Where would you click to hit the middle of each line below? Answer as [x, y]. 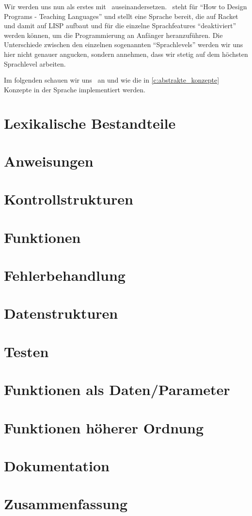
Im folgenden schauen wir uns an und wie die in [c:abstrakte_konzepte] [112, 80]
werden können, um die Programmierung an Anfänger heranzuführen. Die [113, 35]
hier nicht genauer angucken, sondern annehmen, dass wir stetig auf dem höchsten [126, 54]
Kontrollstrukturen [69, 199]
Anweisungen [49, 161]
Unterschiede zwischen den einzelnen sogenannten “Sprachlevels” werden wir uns [124, 44]
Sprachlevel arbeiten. [35, 63]
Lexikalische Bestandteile [90, 123]
